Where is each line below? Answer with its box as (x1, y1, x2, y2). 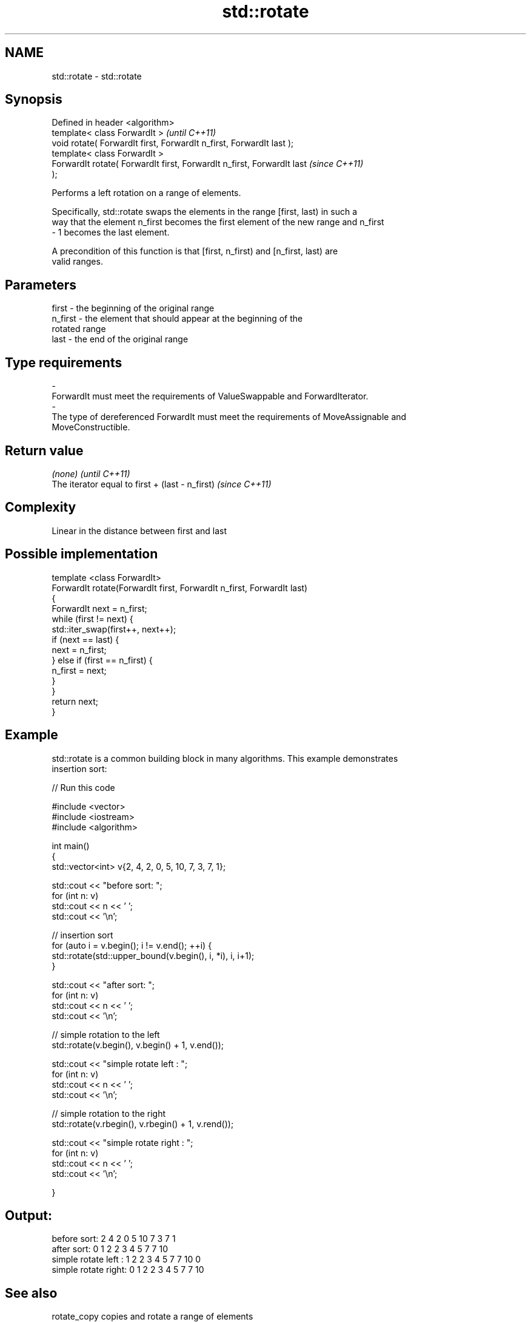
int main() (52, 840, 90, 851)
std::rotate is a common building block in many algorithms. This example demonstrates (52, 753, 398, 764)
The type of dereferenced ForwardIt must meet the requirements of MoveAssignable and (52, 412, 407, 422)
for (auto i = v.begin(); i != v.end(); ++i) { (52, 940, 212, 951)
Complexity (5, 500, 76, 515)
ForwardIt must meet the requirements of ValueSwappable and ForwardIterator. (52, 391, 369, 402)
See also (5, 1285, 58, 1301)
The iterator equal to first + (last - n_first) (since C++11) (52, 478, 272, 489)
